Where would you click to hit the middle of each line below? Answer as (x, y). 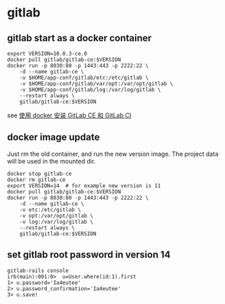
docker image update (54, 138)
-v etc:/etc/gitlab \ (50, 210)
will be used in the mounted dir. (51, 161)
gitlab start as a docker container (80, 38)
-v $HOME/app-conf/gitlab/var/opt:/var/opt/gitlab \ (96, 84)
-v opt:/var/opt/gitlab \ (57, 215)
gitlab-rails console (38, 270)
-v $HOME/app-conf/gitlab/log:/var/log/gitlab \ (90, 90)
